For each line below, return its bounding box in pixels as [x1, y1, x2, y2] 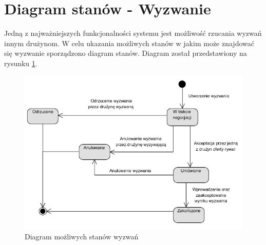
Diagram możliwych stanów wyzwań [25, 231, 139, 242]
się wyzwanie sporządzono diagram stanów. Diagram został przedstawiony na [4, 48, 247, 58]
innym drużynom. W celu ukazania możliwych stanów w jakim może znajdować [4, 37, 254, 48]
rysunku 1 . [4, 57, 37, 68]
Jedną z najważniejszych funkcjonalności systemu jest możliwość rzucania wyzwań [4, 28, 262, 38]
